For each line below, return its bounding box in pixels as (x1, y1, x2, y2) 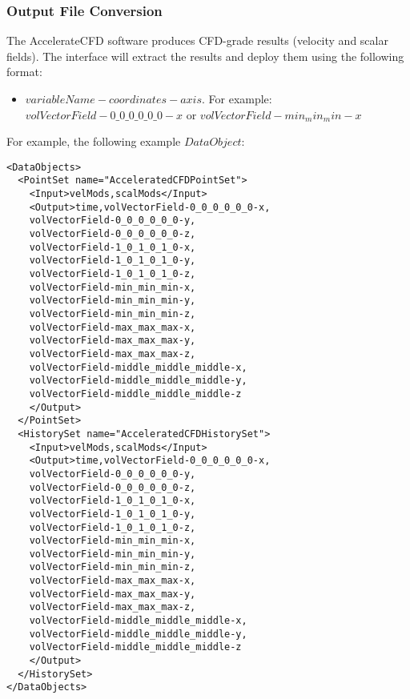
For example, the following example (6, 133, 181, 150)
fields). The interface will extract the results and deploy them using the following (6, 47, 404, 64)
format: (6, 63, 42, 80)
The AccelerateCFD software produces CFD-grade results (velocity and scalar (6, 32, 388, 49)
